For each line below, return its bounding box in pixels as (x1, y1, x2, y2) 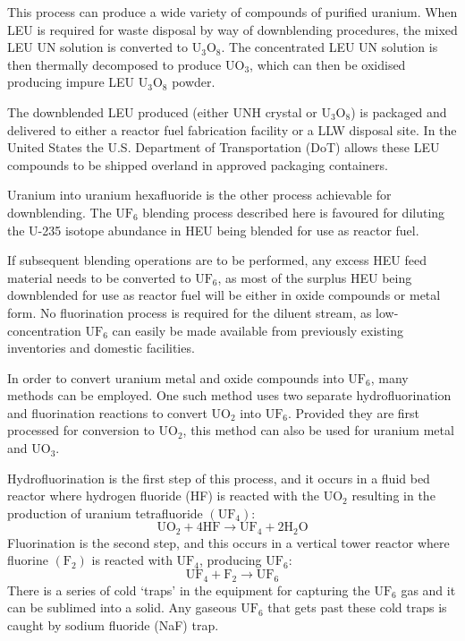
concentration (7, 320, 81, 339)
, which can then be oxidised (249, 55, 406, 73)
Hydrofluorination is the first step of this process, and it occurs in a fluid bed (7, 468, 430, 487)
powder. (172, 73, 216, 91)
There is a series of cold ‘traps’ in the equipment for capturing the (7, 580, 370, 599)
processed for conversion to (7, 421, 155, 440)
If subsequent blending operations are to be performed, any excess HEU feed (7, 251, 427, 269)
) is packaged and (351, 102, 447, 121)
